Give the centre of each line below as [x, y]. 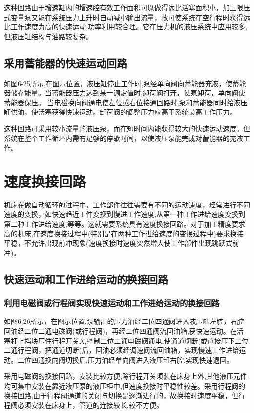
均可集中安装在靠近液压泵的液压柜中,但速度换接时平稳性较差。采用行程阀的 [125, 385]
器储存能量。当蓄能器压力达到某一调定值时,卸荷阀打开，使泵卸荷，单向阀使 [125, 93]
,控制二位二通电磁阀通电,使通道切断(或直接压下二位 [167, 340]
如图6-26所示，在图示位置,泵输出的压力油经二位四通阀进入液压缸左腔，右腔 [124, 321]
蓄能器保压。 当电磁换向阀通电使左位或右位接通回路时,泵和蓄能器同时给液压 [126, 102]
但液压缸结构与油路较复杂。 [48, 36]
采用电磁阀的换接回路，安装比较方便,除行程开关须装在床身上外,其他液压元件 [126, 376]
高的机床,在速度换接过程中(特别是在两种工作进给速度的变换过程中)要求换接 [124, 233]
